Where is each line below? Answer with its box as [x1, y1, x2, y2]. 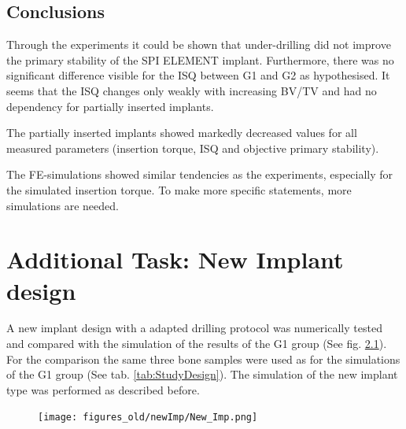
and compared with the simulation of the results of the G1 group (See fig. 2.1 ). [6, 335, 387, 352]
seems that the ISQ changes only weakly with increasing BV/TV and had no [6, 82, 377, 98]
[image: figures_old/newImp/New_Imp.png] [38, 412, 258, 423]
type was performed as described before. [6, 381, 200, 398]
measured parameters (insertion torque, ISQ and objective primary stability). [6, 139, 379, 156]
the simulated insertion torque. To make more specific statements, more [6, 181, 352, 198]
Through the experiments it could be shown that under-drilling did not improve [6, 36, 391, 53]
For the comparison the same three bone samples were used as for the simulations [6, 350, 400, 367]
